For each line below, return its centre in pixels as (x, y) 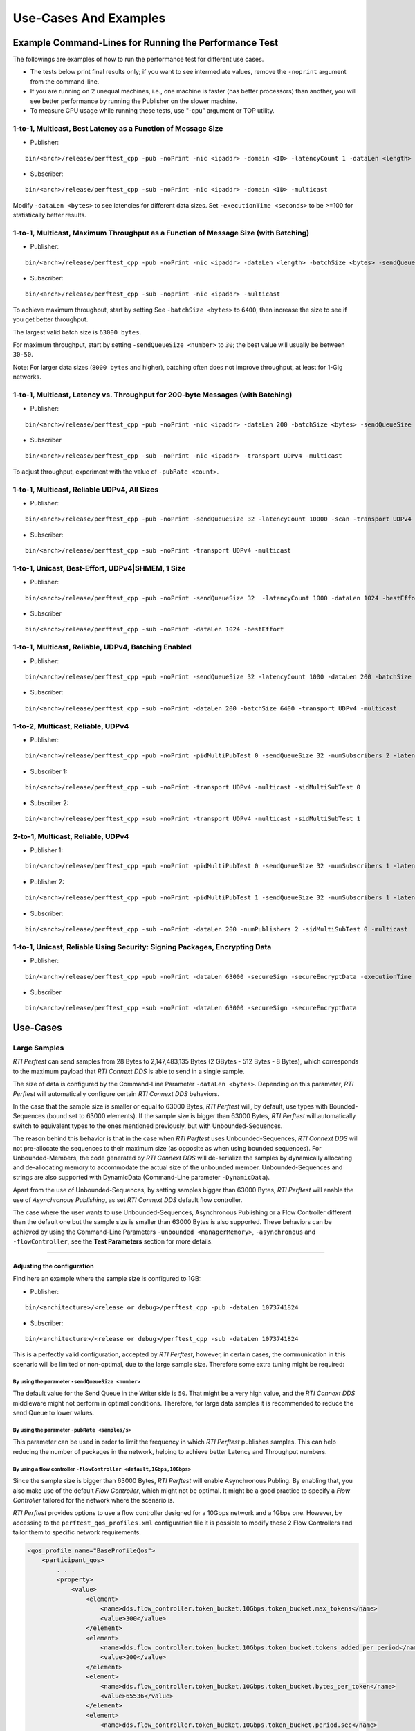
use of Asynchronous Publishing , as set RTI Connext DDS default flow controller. (128, 1200)
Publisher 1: (47, 850)
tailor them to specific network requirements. (77, 1532)
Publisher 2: (47, 881)
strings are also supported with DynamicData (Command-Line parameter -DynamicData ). (141, 1177)
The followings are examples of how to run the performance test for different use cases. (138, 60)
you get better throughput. (50, 319)
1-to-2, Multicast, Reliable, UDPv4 (71, 726)
